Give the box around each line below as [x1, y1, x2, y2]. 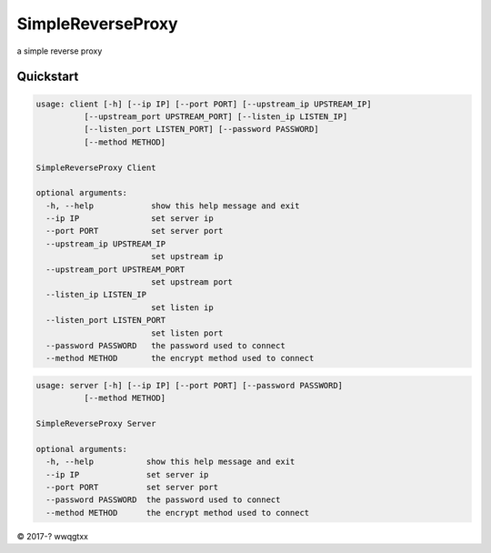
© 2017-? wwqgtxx [16, 530, 88, 541]
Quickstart [16, 69, 79, 85]
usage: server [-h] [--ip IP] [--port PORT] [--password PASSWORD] [35, 380, 344, 390]
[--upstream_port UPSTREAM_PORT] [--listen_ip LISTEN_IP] [83, 111, 348, 122]
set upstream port [150, 277, 234, 287]
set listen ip [150, 302, 214, 313]
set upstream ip [150, 251, 224, 262]
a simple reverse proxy [16, 45, 103, 56]
